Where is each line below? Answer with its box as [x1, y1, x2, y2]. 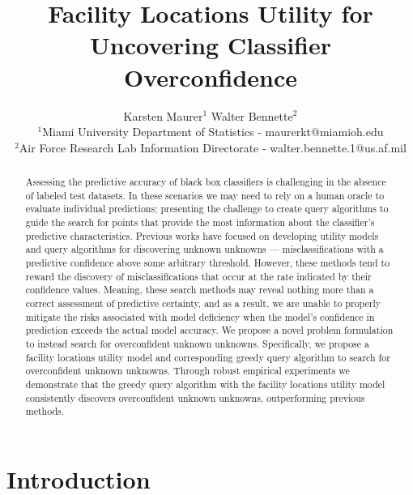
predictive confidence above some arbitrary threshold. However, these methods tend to [25, 256, 390, 270]
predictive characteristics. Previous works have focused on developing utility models [25, 228, 379, 242]
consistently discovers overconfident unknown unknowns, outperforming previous [25, 390, 365, 404]
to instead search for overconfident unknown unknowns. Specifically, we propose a [25, 336, 369, 350]
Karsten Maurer [123, 107, 203, 124]
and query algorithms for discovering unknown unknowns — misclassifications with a [25, 242, 384, 256]
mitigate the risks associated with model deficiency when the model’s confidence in [25, 309, 375, 323]
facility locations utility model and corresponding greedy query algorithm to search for [25, 350, 390, 364]
